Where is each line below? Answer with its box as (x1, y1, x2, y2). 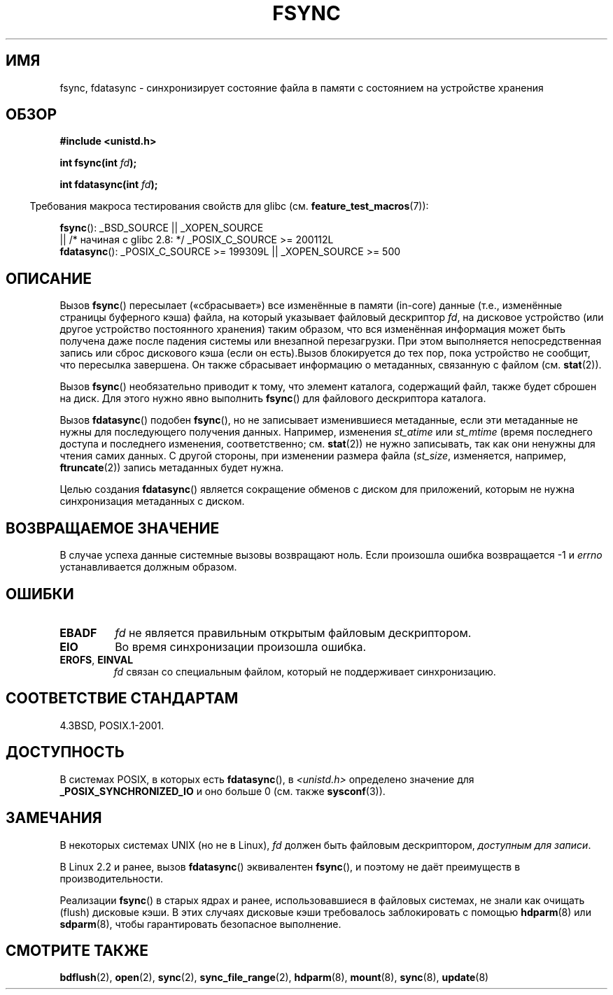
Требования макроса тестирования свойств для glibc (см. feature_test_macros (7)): (29, 200, 429, 213)
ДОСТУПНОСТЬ (6, 743, 125, 761)
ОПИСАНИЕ (6, 269, 92, 287)
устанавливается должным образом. (59, 561, 237, 573)
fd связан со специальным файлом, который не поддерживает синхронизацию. (113, 665, 496, 678)
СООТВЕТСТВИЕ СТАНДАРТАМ (6, 689, 239, 708)
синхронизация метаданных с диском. (59, 495, 245, 508)
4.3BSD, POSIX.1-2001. (59, 719, 164, 731)
